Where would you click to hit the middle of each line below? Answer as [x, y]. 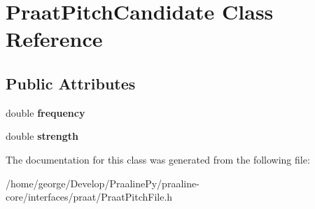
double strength [42, 136]
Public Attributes [71, 83]
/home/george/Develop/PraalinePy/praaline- [103, 183]
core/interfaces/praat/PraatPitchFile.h [89, 197]
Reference [54, 39]
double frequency [45, 112]
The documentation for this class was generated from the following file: [158, 159]
